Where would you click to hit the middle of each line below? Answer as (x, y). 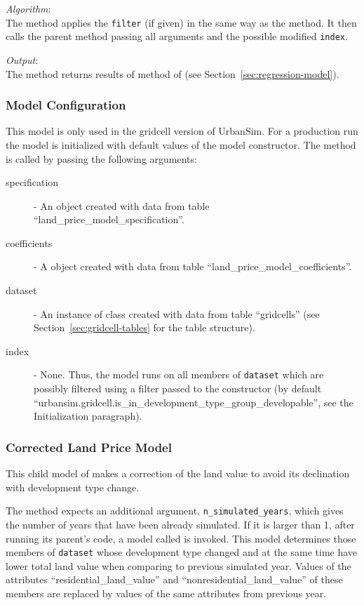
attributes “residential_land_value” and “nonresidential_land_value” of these (174, 579)
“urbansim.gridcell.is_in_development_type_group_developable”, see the (194, 402)
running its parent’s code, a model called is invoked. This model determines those (181, 538)
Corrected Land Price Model (89, 447)
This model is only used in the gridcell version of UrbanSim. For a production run (182, 131)
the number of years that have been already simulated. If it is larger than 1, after (180, 524)
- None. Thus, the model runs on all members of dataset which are (179, 374)
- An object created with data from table (122, 205)
